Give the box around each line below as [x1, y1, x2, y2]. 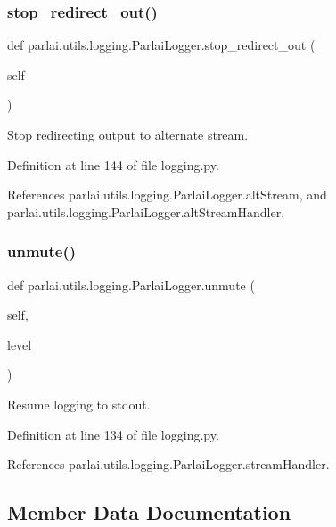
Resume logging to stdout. [7, 394, 151, 413]
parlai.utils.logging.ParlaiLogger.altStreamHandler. [7, 202, 285, 221]
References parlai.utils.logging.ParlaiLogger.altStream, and [7, 185, 327, 204]
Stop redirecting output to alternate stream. [7, 126, 249, 143]
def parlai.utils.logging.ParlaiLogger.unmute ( [7, 275, 255, 294]
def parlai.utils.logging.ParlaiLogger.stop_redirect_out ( [7, 36, 316, 54]
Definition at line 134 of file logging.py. [7, 425, 219, 443]
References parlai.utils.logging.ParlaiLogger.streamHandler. [7, 455, 330, 474]
